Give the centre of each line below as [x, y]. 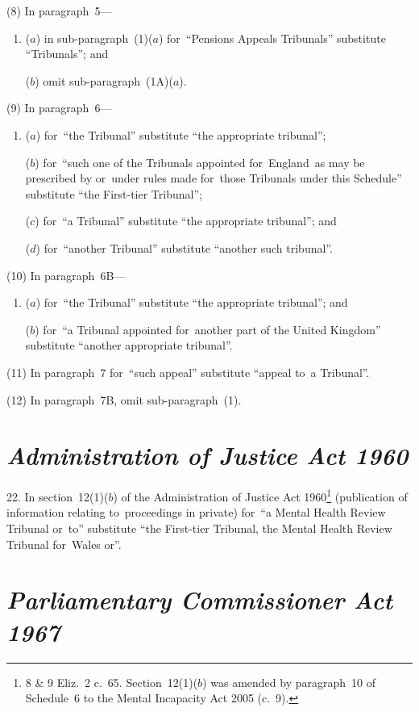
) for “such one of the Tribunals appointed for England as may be [200, 162]
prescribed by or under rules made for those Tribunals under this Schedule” [214, 178]
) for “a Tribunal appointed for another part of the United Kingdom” [208, 329]
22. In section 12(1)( [58, 496]
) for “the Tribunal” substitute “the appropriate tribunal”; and [192, 302]
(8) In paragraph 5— [59, 10]
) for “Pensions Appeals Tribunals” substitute [272, 38]
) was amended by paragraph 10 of [289, 682]
